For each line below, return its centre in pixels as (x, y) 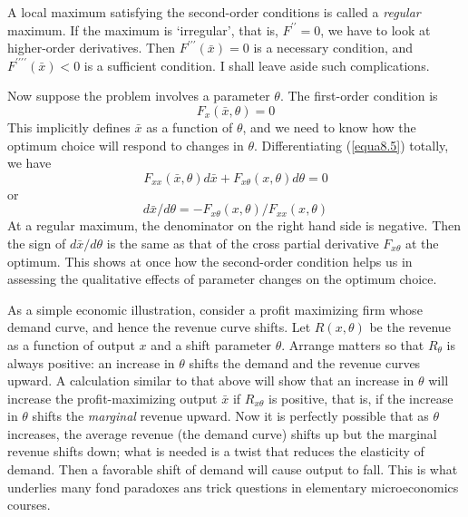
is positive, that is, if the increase (361, 398)
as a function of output (71, 344)
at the (422, 243)
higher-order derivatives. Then (91, 48)
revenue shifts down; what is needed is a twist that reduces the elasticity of (216, 451)
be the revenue (410, 327)
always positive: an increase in (91, 362)
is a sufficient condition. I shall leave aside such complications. (257, 65)
